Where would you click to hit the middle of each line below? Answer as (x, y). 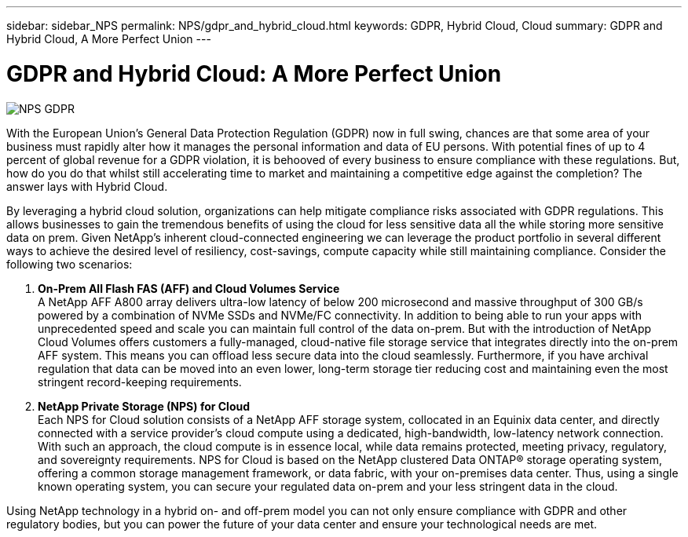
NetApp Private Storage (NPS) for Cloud (144, 406)
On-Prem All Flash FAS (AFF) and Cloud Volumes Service (189, 288)
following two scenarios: (70, 264)
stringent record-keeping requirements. (140, 382)
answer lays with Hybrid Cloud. (87, 186)
